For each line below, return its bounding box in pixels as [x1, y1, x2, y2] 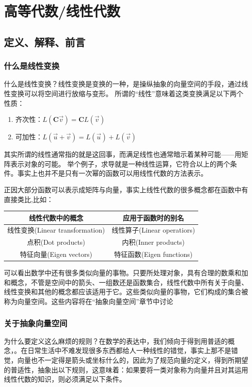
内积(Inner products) [122, 237, 185, 247]
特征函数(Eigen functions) [114, 249, 193, 259]
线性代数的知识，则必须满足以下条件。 [4, 374, 126, 384]
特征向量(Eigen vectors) [20, 249, 93, 259]
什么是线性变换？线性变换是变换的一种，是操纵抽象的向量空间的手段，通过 [4, 79, 241, 89]
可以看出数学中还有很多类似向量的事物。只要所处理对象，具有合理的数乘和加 [4, 268, 248, 278]
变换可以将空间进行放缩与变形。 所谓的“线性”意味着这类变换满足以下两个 [10, 88, 243, 98]
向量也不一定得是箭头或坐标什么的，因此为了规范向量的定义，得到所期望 [17, 355, 248, 365]
